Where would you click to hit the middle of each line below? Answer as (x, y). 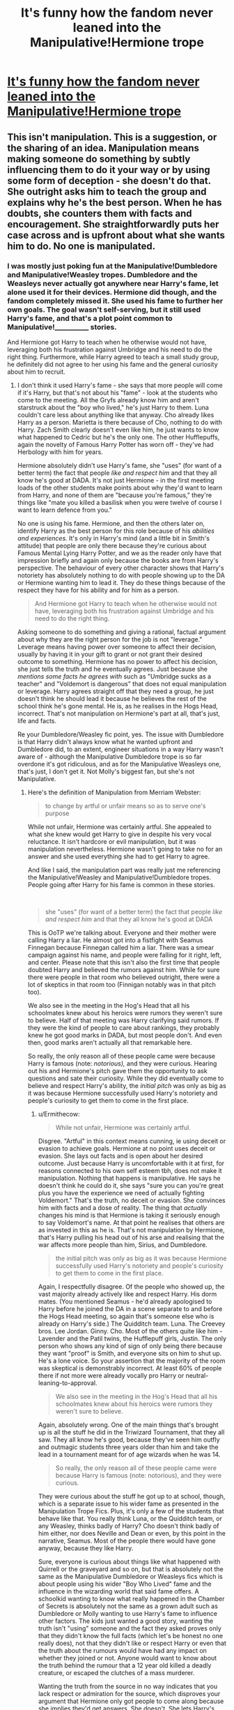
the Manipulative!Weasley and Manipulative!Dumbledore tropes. (119, 877)
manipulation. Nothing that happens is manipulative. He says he (129, 1178)
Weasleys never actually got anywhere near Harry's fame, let (113, 283)
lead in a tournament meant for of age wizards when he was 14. (129, 1454)
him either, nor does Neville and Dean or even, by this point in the (132, 1533)
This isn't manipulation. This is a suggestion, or (112, 137)
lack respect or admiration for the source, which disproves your (129, 1693)
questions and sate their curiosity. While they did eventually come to (126, 1078)
